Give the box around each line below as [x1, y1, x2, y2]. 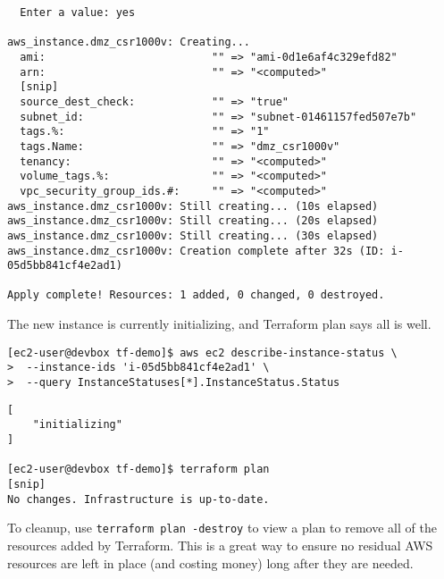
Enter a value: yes [20, 6, 136, 19]
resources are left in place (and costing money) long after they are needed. [7, 553, 414, 572]
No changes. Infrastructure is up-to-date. [7, 492, 270, 506]
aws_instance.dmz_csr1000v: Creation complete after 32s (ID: [7, 244, 385, 257]
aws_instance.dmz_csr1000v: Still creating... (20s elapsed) [7, 214, 379, 228]
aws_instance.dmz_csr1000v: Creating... [7, 36, 251, 49]
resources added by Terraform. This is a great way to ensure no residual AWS [7, 535, 433, 554]
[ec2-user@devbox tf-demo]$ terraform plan [7, 463, 270, 476]
